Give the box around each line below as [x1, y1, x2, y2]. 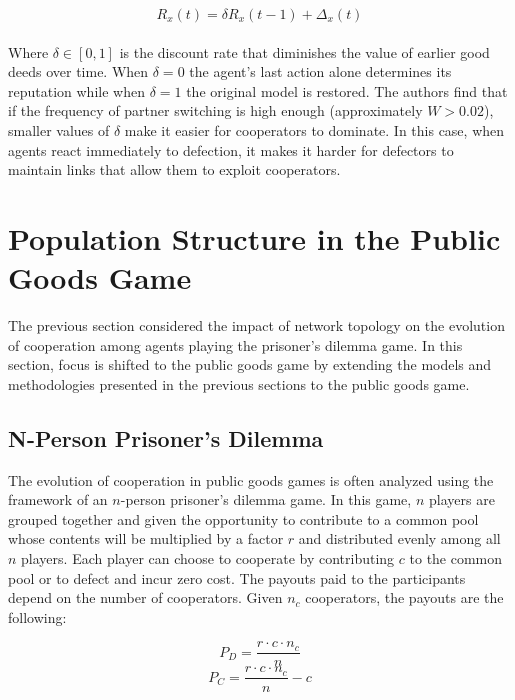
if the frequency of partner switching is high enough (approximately [8, 100, 423, 121]
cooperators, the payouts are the [305, 587, 504, 608]
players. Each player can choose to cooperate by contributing [21, 548, 395, 569]
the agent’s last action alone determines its [189, 61, 452, 82]
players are [428, 489, 495, 510]
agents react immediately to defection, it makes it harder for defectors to [8, 139, 454, 160]
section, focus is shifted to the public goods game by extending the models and [8, 354, 492, 375]
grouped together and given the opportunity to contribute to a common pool [8, 508, 479, 529]
